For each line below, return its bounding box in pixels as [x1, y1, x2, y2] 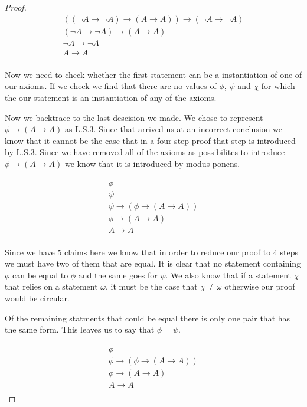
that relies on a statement [5, 280, 98, 293]
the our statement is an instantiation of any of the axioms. [5, 91, 217, 103]
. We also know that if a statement [165, 268, 292, 281]
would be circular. [5, 292, 70, 304]
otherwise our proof [224, 280, 295, 293]
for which [261, 80, 295, 92]
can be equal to [12, 268, 68, 281]
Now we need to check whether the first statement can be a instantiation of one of [5, 68, 302, 80]
